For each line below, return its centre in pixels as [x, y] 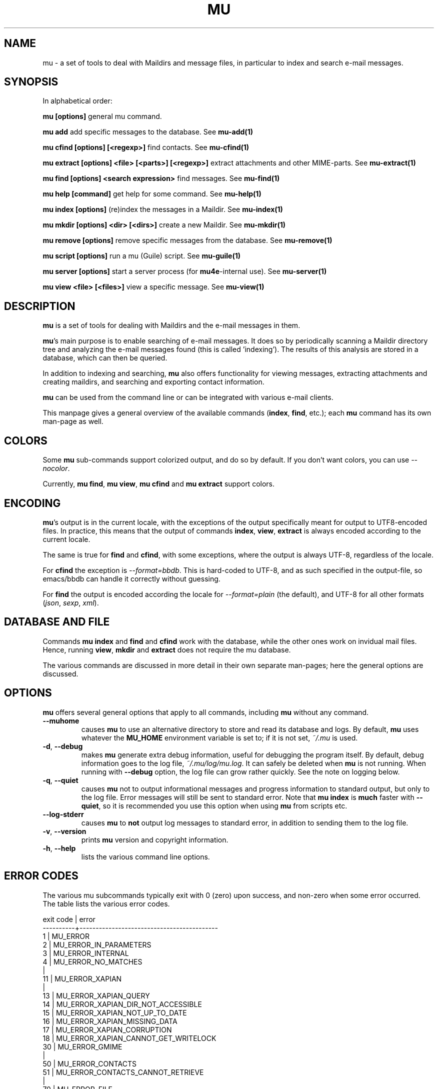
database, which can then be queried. [105, 358]
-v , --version [64, 831]
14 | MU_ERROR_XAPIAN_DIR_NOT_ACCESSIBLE [122, 1004]
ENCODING [32, 503]
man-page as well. [73, 421]
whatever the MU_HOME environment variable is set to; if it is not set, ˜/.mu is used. [219, 737]
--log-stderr [63, 814]
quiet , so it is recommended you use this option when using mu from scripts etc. [214, 805]
